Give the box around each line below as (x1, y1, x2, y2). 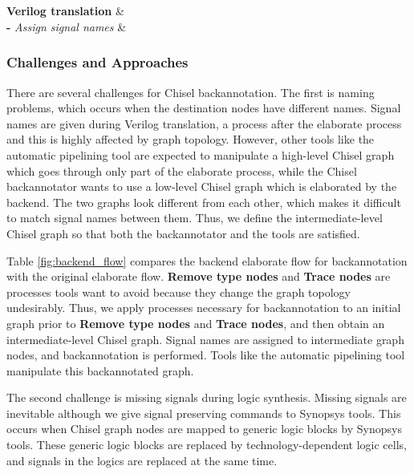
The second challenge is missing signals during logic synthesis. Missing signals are (6, 389, 407, 406)
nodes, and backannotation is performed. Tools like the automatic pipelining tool (6, 346, 405, 363)
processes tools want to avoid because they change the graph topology (6, 283, 351, 300)
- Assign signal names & (6, 18, 127, 34)
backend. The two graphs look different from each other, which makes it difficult (6, 193, 401, 210)
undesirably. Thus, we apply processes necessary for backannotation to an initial (6, 299, 401, 316)
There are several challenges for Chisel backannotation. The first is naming (6, 83, 375, 100)
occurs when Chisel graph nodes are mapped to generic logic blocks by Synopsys (6, 420, 402, 437)
